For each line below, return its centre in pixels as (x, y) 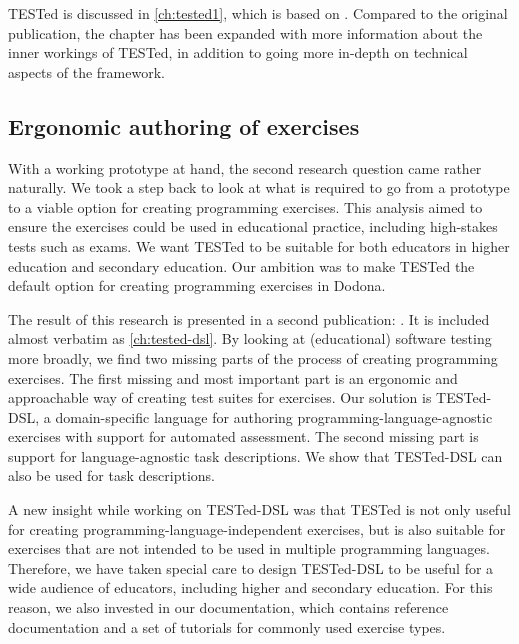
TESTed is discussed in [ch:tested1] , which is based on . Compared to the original (258, 13)
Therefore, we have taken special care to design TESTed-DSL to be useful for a (251, 567)
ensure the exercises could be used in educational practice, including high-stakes (253, 226)
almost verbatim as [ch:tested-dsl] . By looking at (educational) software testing (250, 338)
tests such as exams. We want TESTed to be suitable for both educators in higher (259, 245)
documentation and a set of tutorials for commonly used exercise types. (227, 626)
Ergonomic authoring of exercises (184, 125)
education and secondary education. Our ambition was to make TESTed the (241, 265)
